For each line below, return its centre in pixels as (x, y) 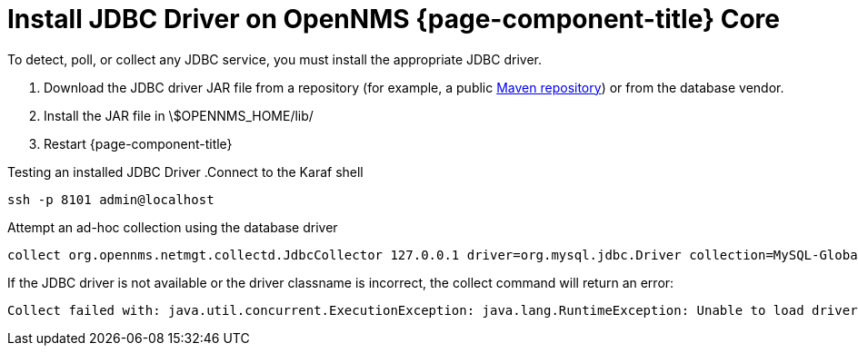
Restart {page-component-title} (138, 143)
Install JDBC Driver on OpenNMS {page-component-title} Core (394, 19)
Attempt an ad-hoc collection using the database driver (173, 227)
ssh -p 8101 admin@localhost (111, 199)
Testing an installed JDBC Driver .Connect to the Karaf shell (185, 172)
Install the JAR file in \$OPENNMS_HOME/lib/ (179, 115)
